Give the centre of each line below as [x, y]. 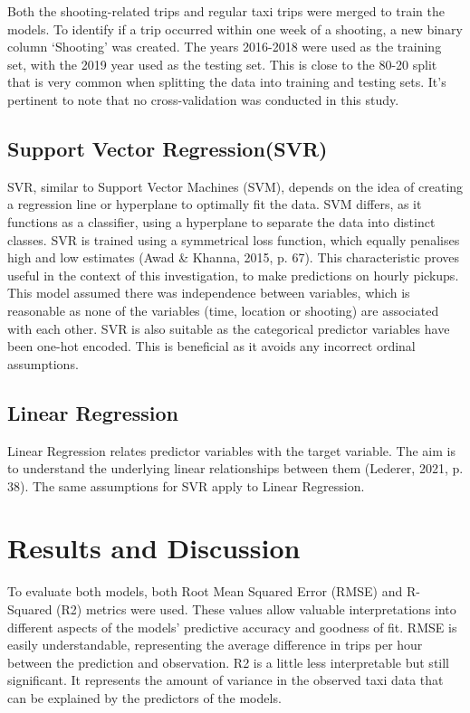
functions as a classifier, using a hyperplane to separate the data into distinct [221, 221]
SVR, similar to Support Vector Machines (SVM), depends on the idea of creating [235, 186]
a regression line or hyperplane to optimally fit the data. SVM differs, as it [215, 204]
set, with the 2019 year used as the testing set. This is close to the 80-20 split [222, 64]
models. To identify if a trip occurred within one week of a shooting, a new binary [235, 29]
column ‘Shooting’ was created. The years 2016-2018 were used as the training [225, 47]
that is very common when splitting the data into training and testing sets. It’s [227, 82]
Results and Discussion [154, 548]
